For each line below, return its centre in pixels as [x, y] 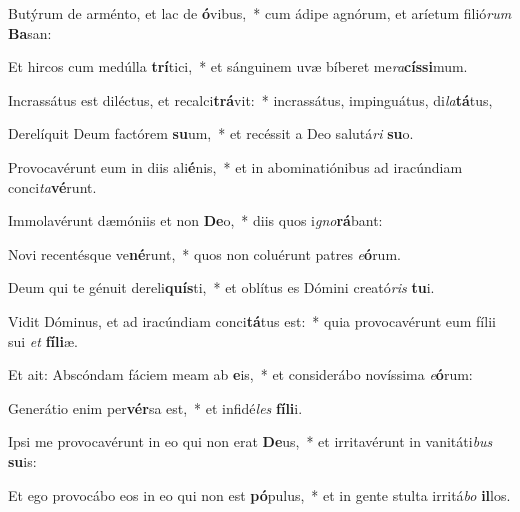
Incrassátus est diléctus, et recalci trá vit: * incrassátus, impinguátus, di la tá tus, [250, 99]
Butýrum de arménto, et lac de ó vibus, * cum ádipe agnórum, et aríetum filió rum [260, 13]
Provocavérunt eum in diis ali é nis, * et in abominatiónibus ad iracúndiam [235, 166]
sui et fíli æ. [43, 340]
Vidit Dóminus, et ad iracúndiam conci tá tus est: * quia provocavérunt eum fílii [252, 320]
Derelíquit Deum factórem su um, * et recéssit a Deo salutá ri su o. [211, 133]
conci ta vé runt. [52, 186]
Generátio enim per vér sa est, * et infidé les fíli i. [155, 407]
